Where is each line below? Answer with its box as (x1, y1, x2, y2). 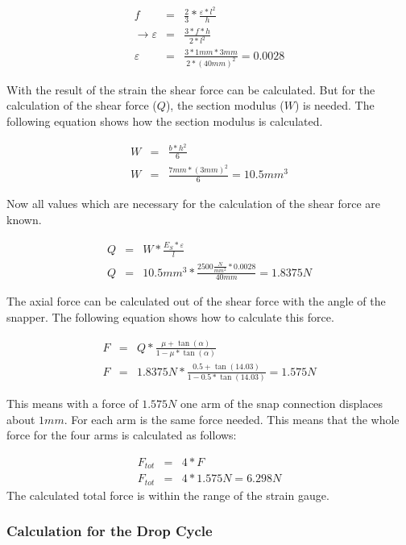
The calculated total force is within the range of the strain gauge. (6, 486, 329, 503)
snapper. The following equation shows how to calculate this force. (6, 309, 334, 326)
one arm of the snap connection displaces (180, 395, 383, 412)
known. (6, 210, 42, 227)
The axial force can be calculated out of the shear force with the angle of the (6, 293, 386, 310)
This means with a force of (6, 395, 139, 412)
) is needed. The (294, 97, 375, 114)
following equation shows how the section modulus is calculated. (6, 112, 323, 129)
